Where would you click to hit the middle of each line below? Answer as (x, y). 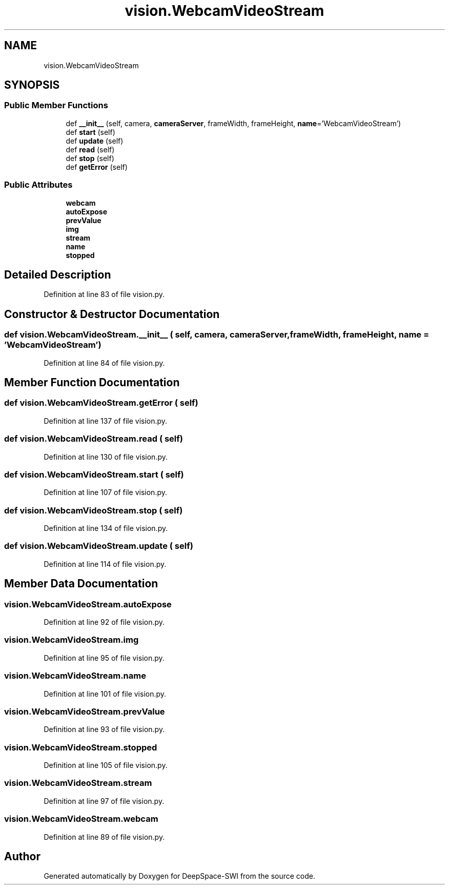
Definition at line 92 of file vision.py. (104, 622)
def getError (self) (97, 167)
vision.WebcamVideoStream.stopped (81, 747)
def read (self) (90, 149)
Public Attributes (38, 185)
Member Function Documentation (92, 383)
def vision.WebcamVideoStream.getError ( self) (101, 403)
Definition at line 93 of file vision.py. (104, 729)
